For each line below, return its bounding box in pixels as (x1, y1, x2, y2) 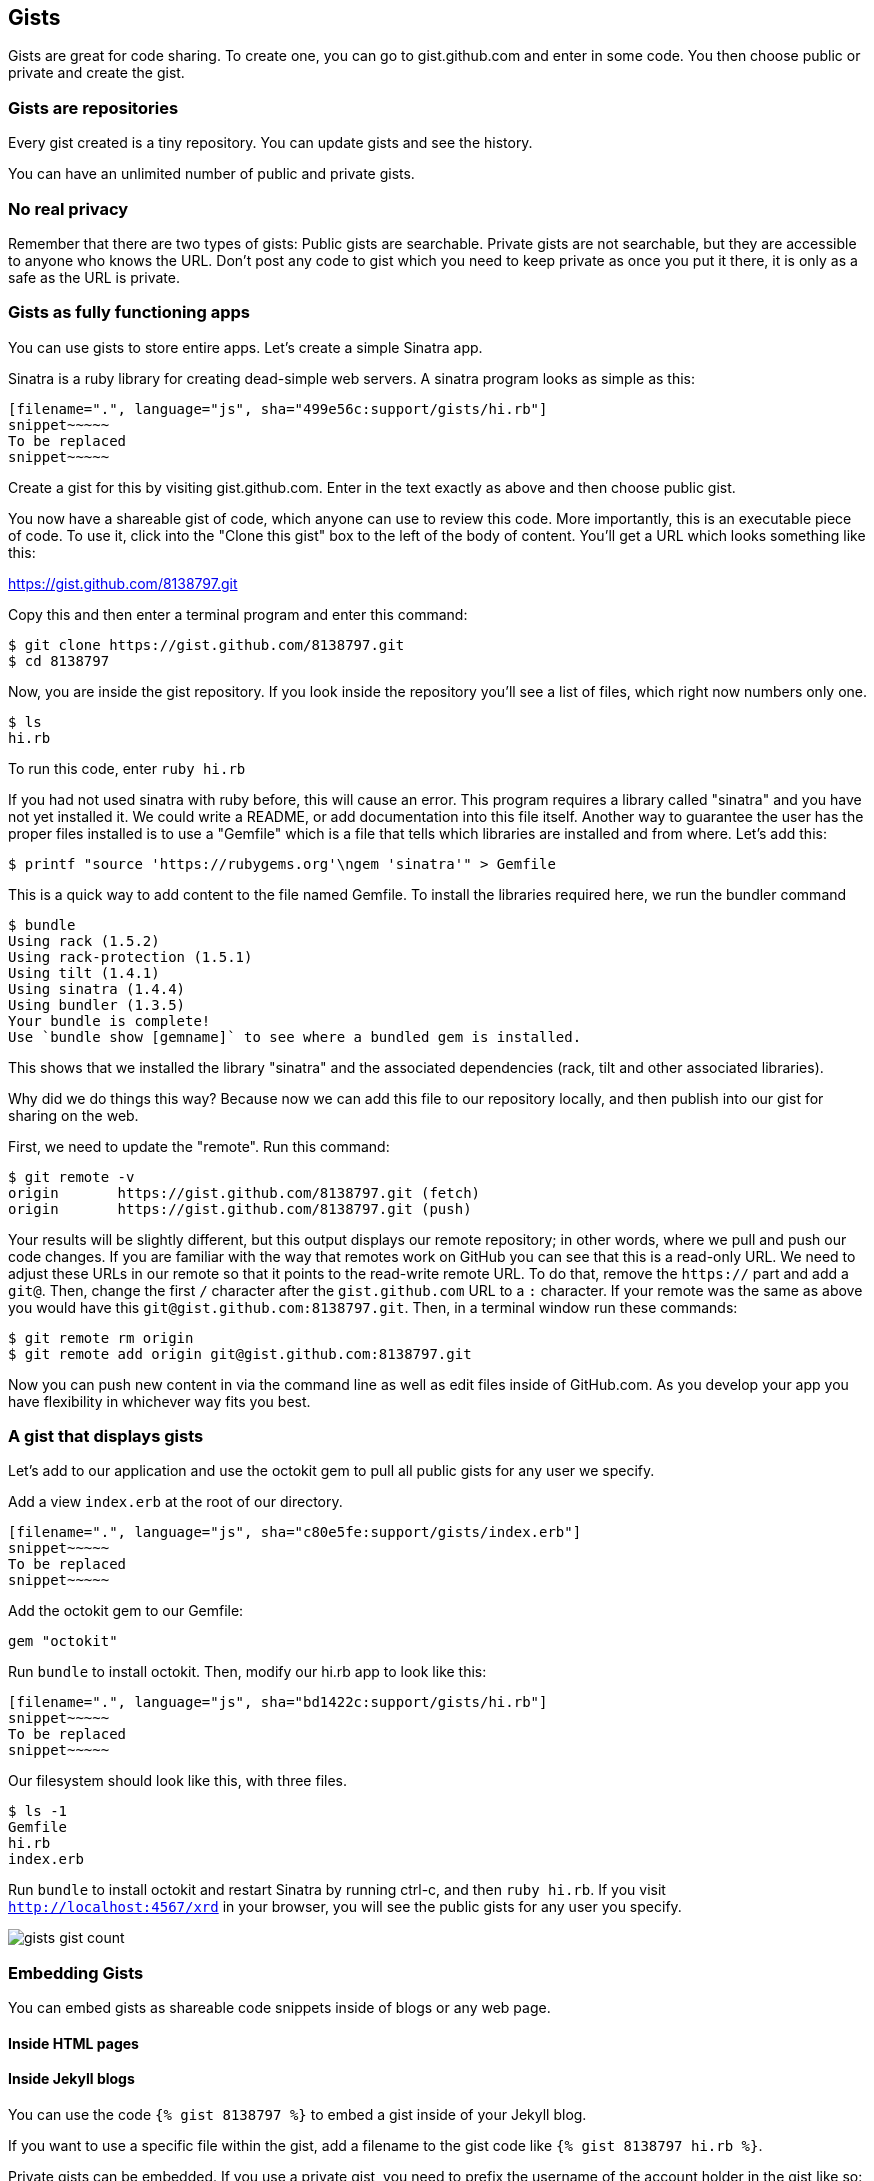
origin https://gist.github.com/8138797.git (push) (8, 1200, 472, 1217)
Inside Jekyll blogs (8, 2070, 135, 2088)
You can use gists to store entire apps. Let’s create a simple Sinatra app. (8, 338, 483, 356)
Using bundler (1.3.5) (8, 996, 186, 1013)
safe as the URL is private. (8, 268, 180, 286)
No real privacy (8, 198, 129, 219)
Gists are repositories (8, 97, 179, 118)
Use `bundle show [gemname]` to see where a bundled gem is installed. (8, 1028, 582, 1045)
